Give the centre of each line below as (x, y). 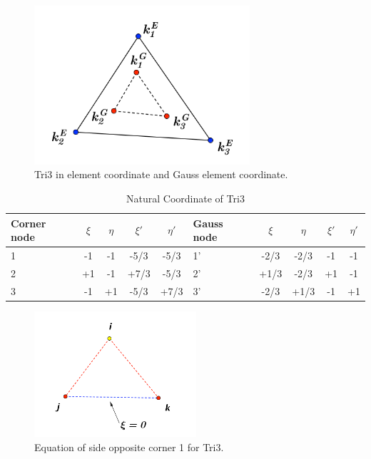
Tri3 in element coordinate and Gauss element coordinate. (161, 174)
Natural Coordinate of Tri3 (185, 198)
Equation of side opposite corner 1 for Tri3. (129, 447)
